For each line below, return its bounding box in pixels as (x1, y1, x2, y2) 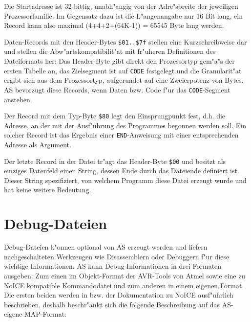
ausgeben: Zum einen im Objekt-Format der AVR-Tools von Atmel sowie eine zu (4, 270, 246, 280)
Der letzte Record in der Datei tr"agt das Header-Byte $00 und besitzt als (4, 156, 226, 166)
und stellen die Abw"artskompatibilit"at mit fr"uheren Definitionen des (4, 46, 216, 56)
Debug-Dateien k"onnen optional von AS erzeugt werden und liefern (4, 242, 208, 252)
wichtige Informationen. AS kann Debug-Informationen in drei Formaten (4, 261, 222, 271)
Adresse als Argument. (4, 139, 71, 150)
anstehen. (4, 94, 32, 104)
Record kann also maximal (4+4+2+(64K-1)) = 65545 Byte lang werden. (4, 20, 224, 30)
